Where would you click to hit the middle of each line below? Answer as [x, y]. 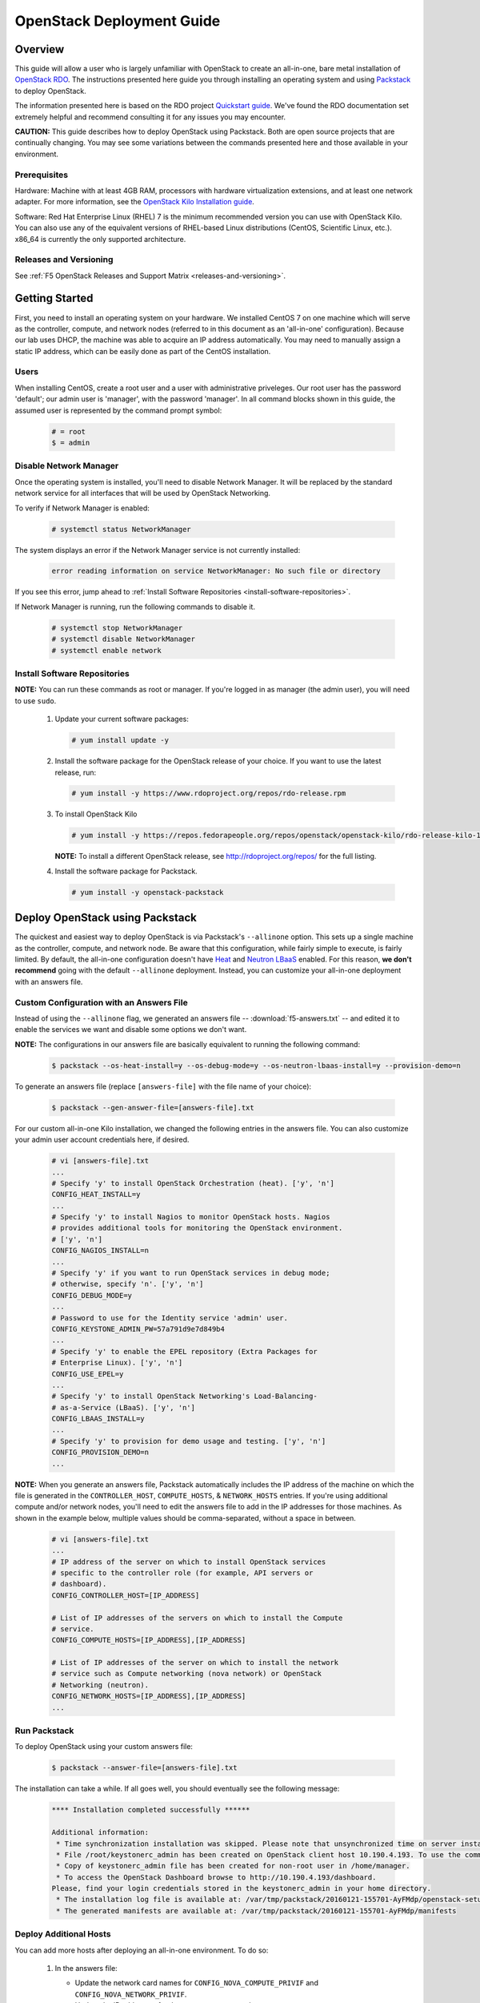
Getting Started [54, 298]
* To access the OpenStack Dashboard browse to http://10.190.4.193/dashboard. [216, 1877]
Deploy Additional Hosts [63, 1934]
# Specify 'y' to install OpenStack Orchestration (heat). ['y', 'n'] [193, 1183]
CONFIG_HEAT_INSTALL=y [96, 1195]
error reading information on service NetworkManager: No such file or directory [216, 571]
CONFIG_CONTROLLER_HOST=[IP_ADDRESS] [126, 1595]
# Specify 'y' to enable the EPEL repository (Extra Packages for [184, 1351]
